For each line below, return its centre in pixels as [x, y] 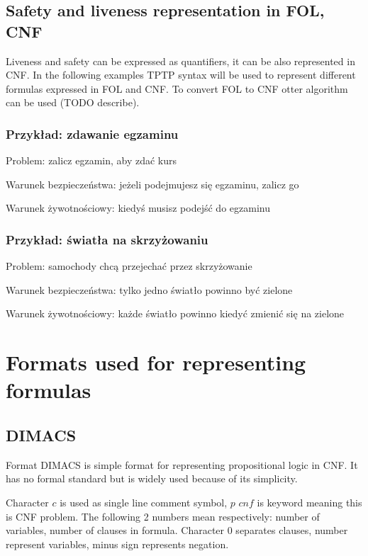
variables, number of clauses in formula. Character [115, 530]
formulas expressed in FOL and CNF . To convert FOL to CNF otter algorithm [177, 88]
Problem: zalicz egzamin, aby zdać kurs [91, 160]
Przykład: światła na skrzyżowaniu [107, 239]
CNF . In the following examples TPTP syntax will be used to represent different [181, 75]
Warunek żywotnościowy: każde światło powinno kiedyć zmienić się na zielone [175, 313]
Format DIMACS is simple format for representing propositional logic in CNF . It [182, 464]
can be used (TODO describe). [73, 102]
